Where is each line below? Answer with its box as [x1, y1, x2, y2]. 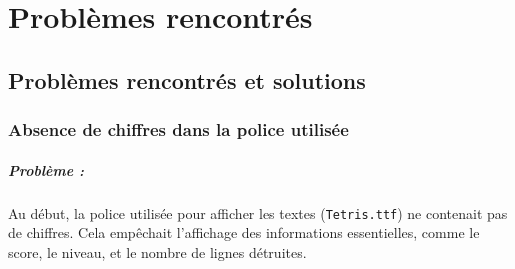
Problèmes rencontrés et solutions [8, 64, 366, 95]
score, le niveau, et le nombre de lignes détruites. [8, 241, 307, 262]
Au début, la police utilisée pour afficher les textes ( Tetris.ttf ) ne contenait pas [8, 202, 508, 223]
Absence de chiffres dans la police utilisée [8, 117, 349, 142]
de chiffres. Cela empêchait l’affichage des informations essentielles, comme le [8, 222, 480, 243]
